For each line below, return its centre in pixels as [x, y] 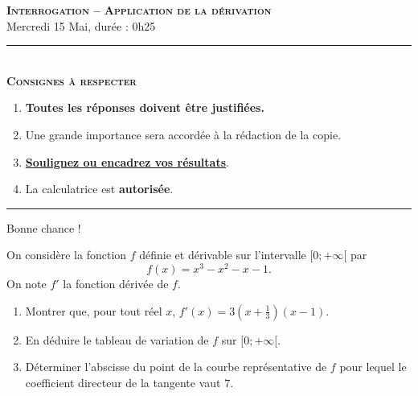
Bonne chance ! [44, 227]
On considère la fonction [67, 255]
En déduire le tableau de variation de [117, 339]
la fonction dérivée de [116, 284]
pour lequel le [373, 367]
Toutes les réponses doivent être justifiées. [145, 107]
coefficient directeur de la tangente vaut [123, 382]
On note [27, 284]
